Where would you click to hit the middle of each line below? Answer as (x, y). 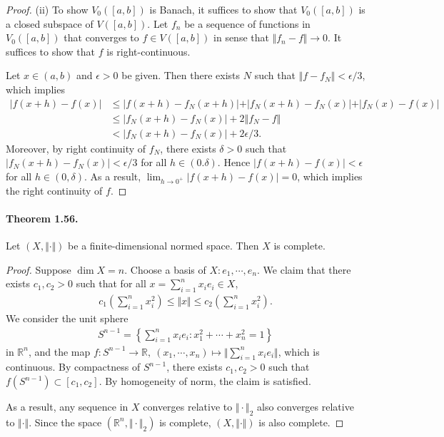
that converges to (101, 37)
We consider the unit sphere (67, 318)
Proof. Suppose (39, 269)
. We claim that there (304, 269)
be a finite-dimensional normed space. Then (163, 245)
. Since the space (65, 422)
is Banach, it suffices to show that (223, 9)
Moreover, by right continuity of (76, 148)
